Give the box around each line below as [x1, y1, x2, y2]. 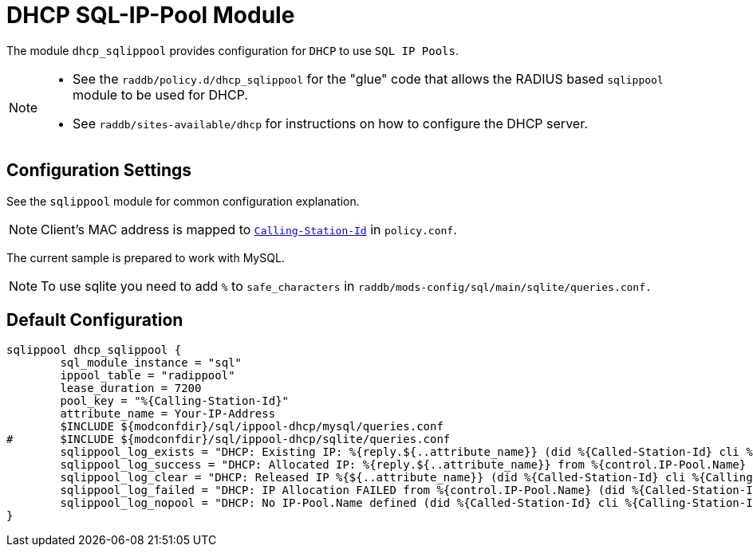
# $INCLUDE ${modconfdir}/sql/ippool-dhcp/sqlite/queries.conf [6, 433, 451, 446]
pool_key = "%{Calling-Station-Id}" [60, 394, 290, 408]
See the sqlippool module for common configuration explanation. [6, 194, 360, 208]
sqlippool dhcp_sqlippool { [6, 343, 182, 357]
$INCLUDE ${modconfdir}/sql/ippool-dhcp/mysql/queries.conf [60, 420, 444, 433]
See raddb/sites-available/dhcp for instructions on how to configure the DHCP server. [73, 115, 588, 131]
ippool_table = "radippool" [60, 369, 235, 382]
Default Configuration [6, 310, 183, 331]
